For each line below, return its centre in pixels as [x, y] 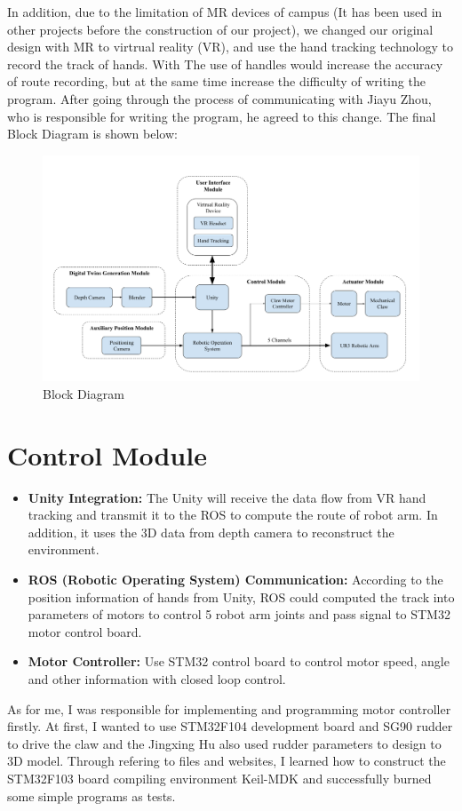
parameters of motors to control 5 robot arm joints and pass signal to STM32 [239, 614]
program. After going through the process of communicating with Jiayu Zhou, [219, 98]
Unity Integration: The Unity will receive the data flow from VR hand [227, 497]
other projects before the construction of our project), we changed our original [220, 29]
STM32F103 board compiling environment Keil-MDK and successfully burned [219, 779]
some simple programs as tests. [92, 795]
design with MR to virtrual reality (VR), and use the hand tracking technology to [231, 47]
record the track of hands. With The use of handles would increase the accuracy [225, 64]
